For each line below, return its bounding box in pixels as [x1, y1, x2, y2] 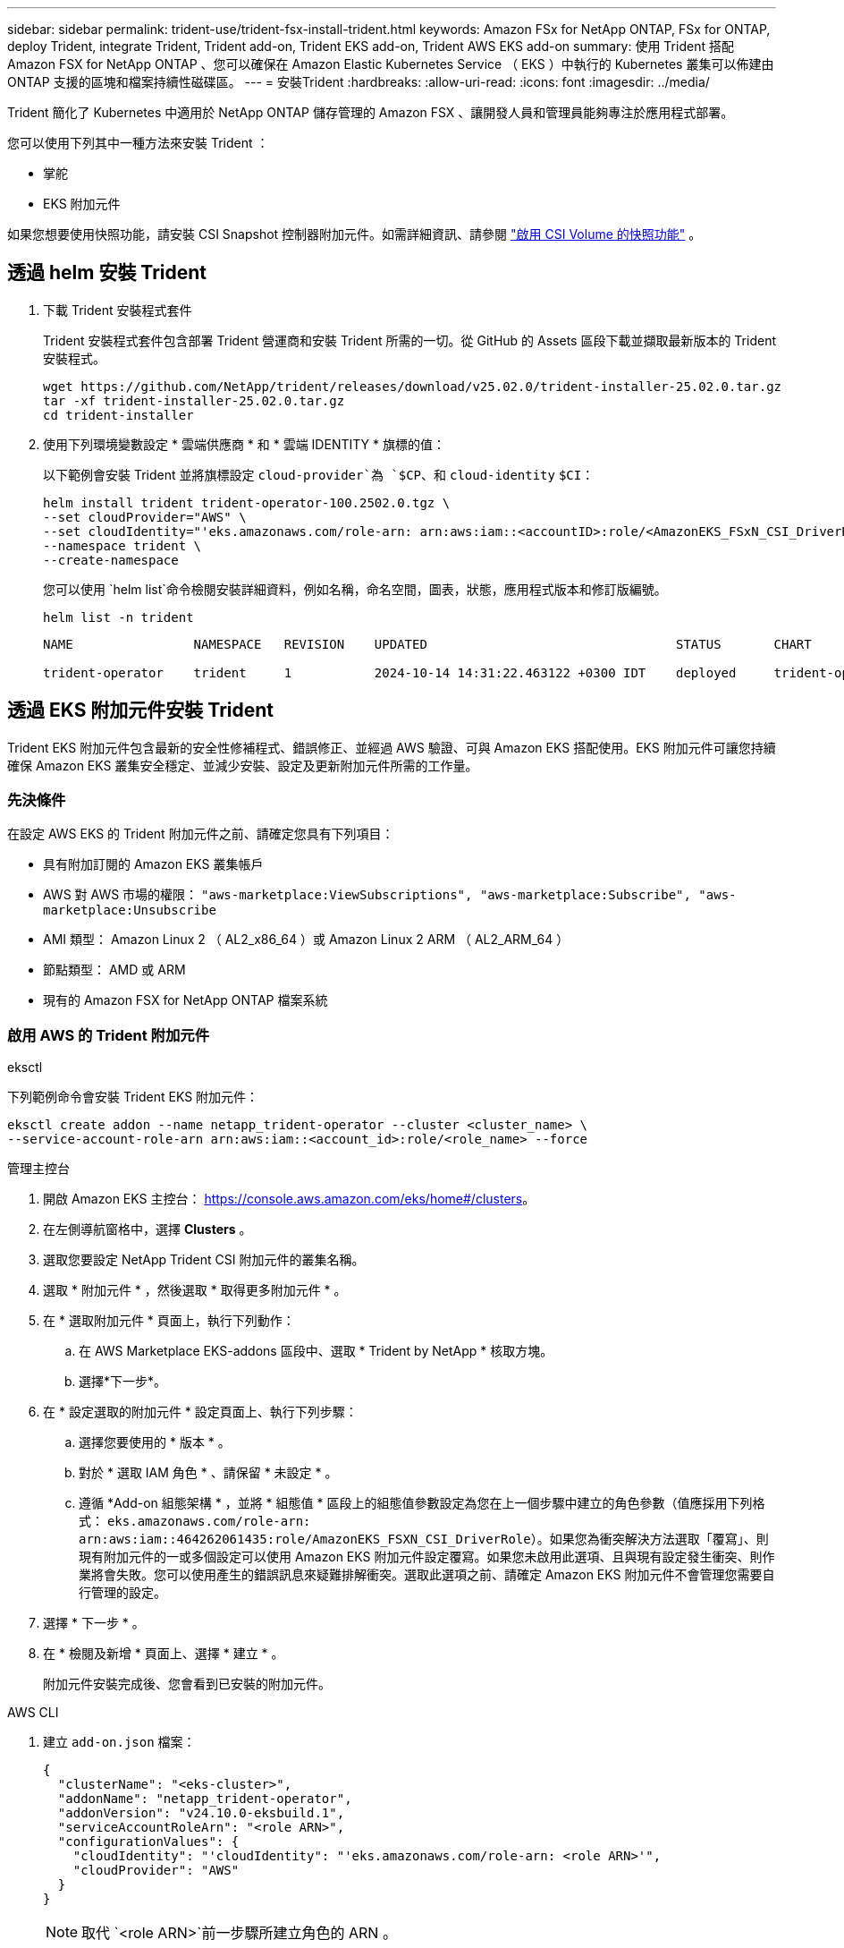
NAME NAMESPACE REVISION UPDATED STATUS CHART [43, 636, 812, 651]
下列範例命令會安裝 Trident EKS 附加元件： [7, 1089, 259, 1105]
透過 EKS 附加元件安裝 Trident [7, 699, 274, 722]
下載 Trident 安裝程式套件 [43, 302, 192, 318]
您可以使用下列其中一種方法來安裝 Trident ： [7, 135, 269, 150]
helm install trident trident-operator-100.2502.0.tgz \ [43, 495, 451, 510]
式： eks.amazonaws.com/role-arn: [79, 1513, 311, 1529]
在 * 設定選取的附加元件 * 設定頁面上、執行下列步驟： [43, 1404, 358, 1420]
